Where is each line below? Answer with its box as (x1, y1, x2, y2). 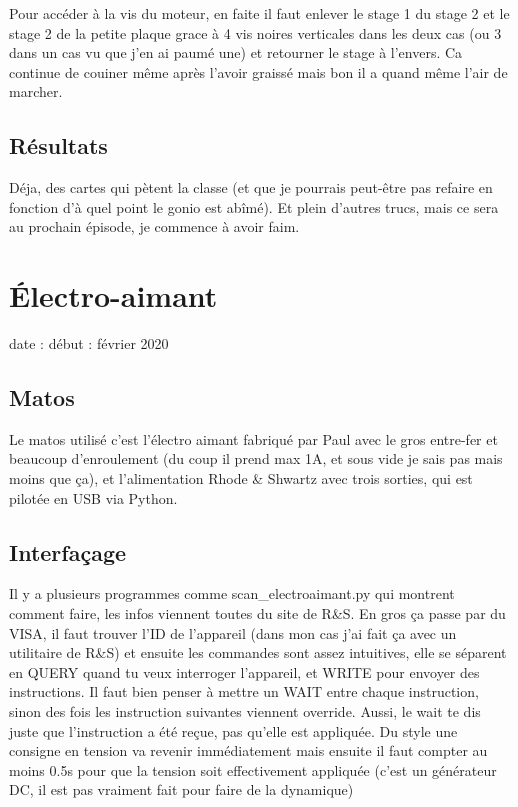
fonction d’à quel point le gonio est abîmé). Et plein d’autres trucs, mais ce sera (9, 196, 499, 217)
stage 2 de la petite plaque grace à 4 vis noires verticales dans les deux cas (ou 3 (9, 22, 502, 43)
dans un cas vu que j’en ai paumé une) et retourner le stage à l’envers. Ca (9, 42, 463, 63)
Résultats (9, 130, 108, 161)
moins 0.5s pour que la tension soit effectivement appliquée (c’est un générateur (9, 759, 497, 780)
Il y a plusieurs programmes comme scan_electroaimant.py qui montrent (9, 583, 455, 604)
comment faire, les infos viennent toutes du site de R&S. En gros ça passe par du (9, 603, 506, 624)
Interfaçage (9, 536, 127, 567)
